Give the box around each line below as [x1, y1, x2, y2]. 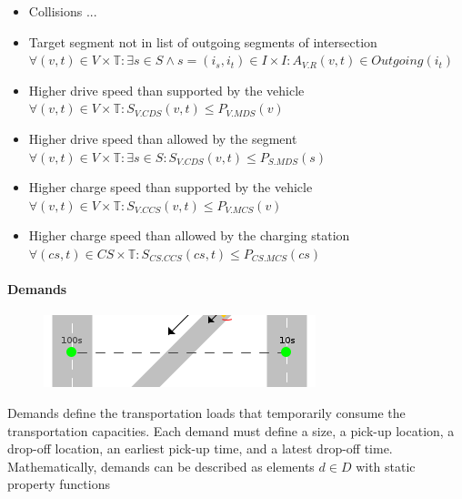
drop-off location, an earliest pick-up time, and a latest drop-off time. [7, 439, 393, 458]
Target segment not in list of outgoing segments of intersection [28, 32, 377, 51]
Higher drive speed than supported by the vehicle [28, 80, 305, 99]
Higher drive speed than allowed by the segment [28, 128, 297, 148]
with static [356, 456, 416, 475]
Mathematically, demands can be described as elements [7, 456, 315, 475]
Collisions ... [28, 2, 97, 20]
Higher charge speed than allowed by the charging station [28, 226, 350, 245]
